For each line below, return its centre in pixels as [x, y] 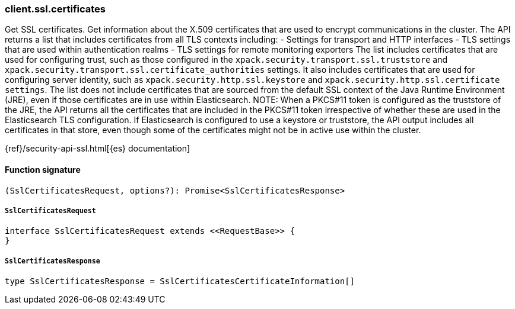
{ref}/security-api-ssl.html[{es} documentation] [98, 149]
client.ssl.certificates [55, 9]
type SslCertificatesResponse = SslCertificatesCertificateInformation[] [180, 281]
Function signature [43, 169]
